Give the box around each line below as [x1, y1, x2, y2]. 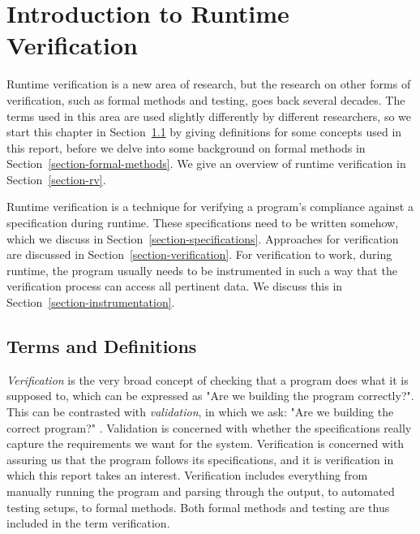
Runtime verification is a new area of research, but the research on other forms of [6, 75, 411, 93]
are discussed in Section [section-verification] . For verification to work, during [6, 246, 392, 263]
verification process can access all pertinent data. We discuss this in [6, 278, 343, 295]
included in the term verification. [6, 515, 170, 532]
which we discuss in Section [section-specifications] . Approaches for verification [6, 230, 399, 247]
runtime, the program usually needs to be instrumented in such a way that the [6, 261, 397, 278]
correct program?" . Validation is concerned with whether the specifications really [6, 419, 412, 436]
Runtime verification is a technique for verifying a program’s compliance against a [6, 198, 414, 215]
